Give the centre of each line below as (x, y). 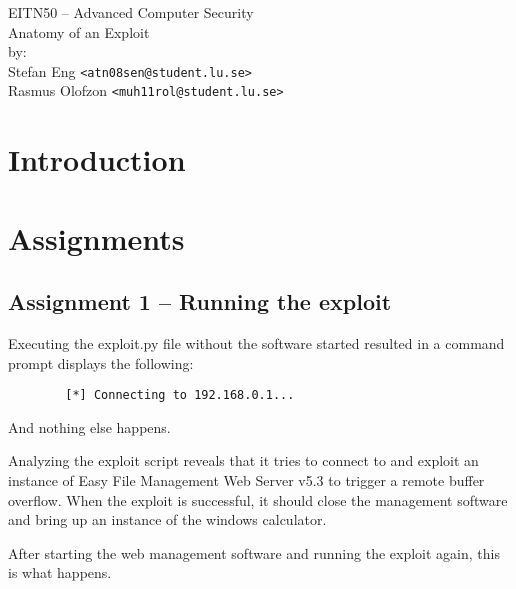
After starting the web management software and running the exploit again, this (254, 552)
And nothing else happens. (89, 426)
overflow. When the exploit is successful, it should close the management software (258, 499)
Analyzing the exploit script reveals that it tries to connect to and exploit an (243, 460)
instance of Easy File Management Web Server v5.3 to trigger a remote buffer (246, 480)
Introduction (97, 159)
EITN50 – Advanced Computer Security (131, 12)
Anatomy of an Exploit (79, 31)
